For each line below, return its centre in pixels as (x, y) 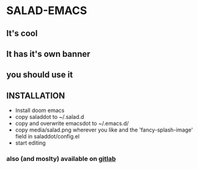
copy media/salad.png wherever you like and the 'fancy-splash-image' (104, 130)
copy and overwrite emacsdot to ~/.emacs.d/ (72, 124)
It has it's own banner (48, 54)
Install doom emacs (40, 110)
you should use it (40, 75)
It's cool (22, 33)
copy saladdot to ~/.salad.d (50, 117)
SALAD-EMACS (47, 11)
